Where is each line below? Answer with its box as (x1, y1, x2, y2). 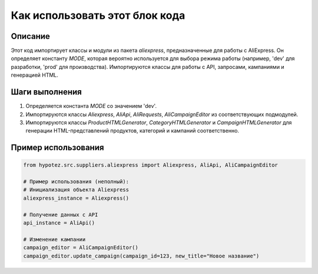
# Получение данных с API (23, 211, 98, 218)
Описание (11, 31, 50, 41)
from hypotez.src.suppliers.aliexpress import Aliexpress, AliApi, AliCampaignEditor (23, 162, 278, 169)
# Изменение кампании (23, 236, 86, 243)
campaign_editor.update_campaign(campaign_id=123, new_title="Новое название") (23, 252, 260, 259)
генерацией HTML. (11, 71, 59, 79)
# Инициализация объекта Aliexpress (23, 186, 130, 193)
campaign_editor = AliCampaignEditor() (23, 245, 138, 251)
